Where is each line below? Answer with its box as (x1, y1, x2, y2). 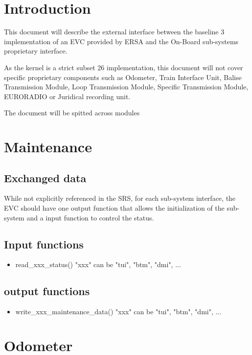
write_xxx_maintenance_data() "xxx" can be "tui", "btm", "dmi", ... (15, 306, 222, 317)
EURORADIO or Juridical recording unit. (4, 91, 131, 101)
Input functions (4, 236, 84, 251)
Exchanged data (4, 170, 87, 185)
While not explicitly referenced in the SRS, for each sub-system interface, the (4, 193, 236, 203)
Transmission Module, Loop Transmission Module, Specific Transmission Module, (4, 82, 249, 92)
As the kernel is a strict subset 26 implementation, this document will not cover (4, 62, 243, 72)
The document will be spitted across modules (4, 108, 140, 118)
